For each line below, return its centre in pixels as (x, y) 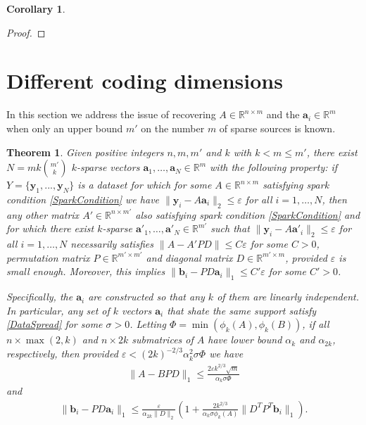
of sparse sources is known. (277, 128)
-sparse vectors (108, 167)
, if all (316, 324)
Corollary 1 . (36, 8)
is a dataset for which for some (145, 185)
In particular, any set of (58, 310)
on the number (173, 128)
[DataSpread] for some (55, 324)
